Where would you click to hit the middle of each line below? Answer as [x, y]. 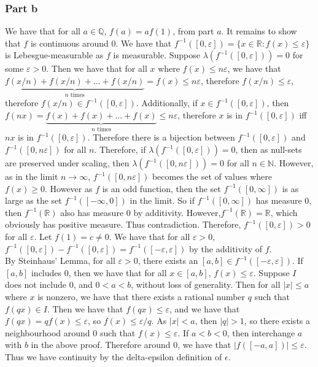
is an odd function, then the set [161, 188]
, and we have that [204, 308]
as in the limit [32, 176]
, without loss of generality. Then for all [206, 284]
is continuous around [69, 43]
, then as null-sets [269, 149]
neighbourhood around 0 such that [70, 332]
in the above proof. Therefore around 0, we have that [131, 345]
